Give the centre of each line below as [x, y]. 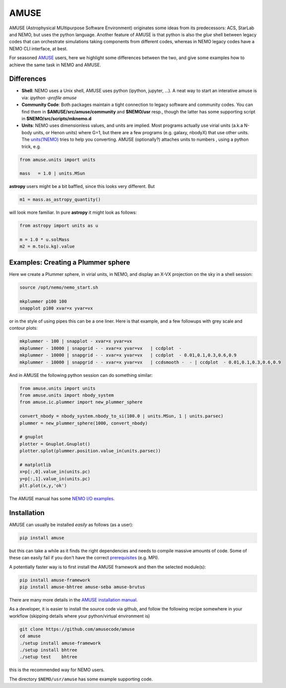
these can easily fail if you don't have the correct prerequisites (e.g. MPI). [84, 558]
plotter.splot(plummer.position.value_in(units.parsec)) [90, 451]
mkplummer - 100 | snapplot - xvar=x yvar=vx [76, 341]
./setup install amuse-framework [60, 643]
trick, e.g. [31, 146]
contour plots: [24, 328]
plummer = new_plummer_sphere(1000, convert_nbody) [84, 423]
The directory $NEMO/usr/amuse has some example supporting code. [81, 679]
